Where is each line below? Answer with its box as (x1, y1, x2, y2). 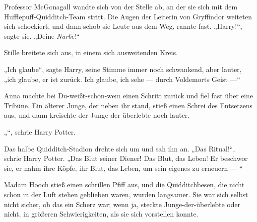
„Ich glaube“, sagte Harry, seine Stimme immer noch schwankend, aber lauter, (4, 64, 242, 74)
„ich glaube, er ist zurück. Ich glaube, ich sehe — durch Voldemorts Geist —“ (4, 74, 241, 84)
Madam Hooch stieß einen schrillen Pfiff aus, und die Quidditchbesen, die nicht (4, 179, 245, 190)
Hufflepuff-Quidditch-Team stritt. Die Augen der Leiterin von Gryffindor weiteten (4, 11, 252, 21)
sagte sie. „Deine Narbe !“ (4, 30, 80, 41)
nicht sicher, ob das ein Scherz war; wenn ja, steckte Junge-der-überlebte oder (4, 199, 241, 209)
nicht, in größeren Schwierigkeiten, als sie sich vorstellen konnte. (4, 209, 198, 219)
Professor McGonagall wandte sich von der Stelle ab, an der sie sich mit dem (4, 1, 238, 11)
